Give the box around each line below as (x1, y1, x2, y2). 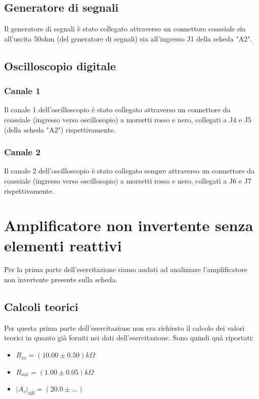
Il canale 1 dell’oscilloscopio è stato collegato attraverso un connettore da (4, 104, 231, 115)
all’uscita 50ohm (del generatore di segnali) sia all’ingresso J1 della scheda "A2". (4, 33, 252, 43)
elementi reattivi (4, 235, 122, 255)
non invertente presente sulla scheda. (4, 274, 118, 285)
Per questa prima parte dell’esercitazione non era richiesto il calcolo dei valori (4, 322, 245, 333)
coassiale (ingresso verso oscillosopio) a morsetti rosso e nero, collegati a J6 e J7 (4, 175, 251, 186)
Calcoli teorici (4, 299, 78, 315)
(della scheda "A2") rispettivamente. (4, 124, 116, 135)
